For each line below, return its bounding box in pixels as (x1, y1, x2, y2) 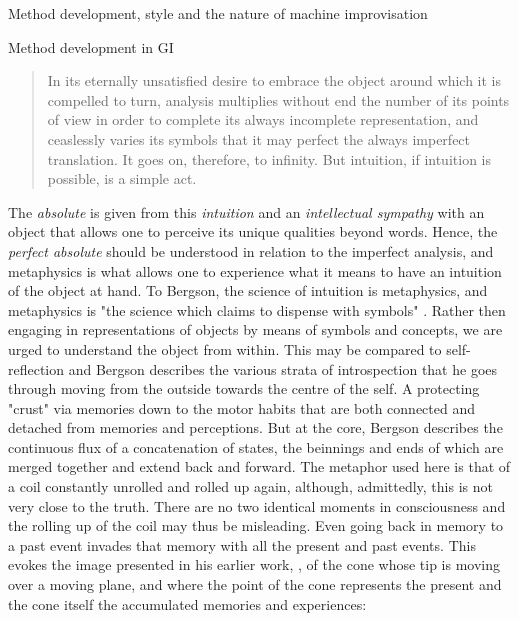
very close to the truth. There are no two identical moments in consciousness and (8, 495, 506, 516)
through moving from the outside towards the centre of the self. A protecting (8, 378, 480, 399)
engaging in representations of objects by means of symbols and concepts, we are (8, 319, 503, 340)
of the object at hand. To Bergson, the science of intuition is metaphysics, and (8, 280, 488, 301)
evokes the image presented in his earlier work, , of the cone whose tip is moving (8, 554, 501, 575)
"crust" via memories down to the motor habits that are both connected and (8, 397, 476, 418)
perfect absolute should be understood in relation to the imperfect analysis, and (8, 240, 494, 261)
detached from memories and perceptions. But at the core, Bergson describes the (8, 417, 503, 438)
